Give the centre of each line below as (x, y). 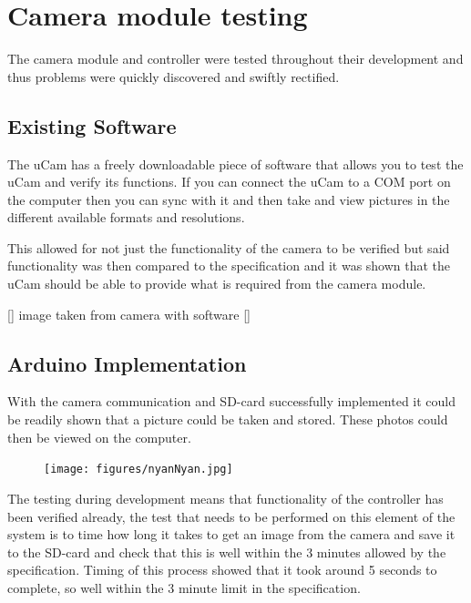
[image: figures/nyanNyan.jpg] (138, 470)
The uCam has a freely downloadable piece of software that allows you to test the (235, 164)
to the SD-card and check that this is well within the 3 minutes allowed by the (227, 552)
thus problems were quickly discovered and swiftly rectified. (174, 76)
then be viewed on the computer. (99, 437)
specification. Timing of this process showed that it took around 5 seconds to (222, 570)
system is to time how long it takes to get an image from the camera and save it (231, 534)
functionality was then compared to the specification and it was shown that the (229, 266)
